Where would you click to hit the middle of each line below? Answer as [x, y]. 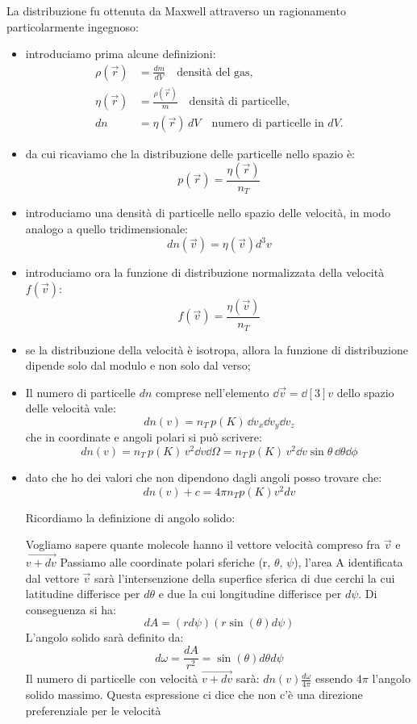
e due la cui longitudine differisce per [250, 594]
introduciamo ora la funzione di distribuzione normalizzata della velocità [205, 272]
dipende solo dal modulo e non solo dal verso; [138, 365]
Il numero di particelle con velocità [112, 678]
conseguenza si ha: [71, 609]
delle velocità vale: [71, 408]
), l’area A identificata [348, 562]
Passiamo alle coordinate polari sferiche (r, [165, 562]
